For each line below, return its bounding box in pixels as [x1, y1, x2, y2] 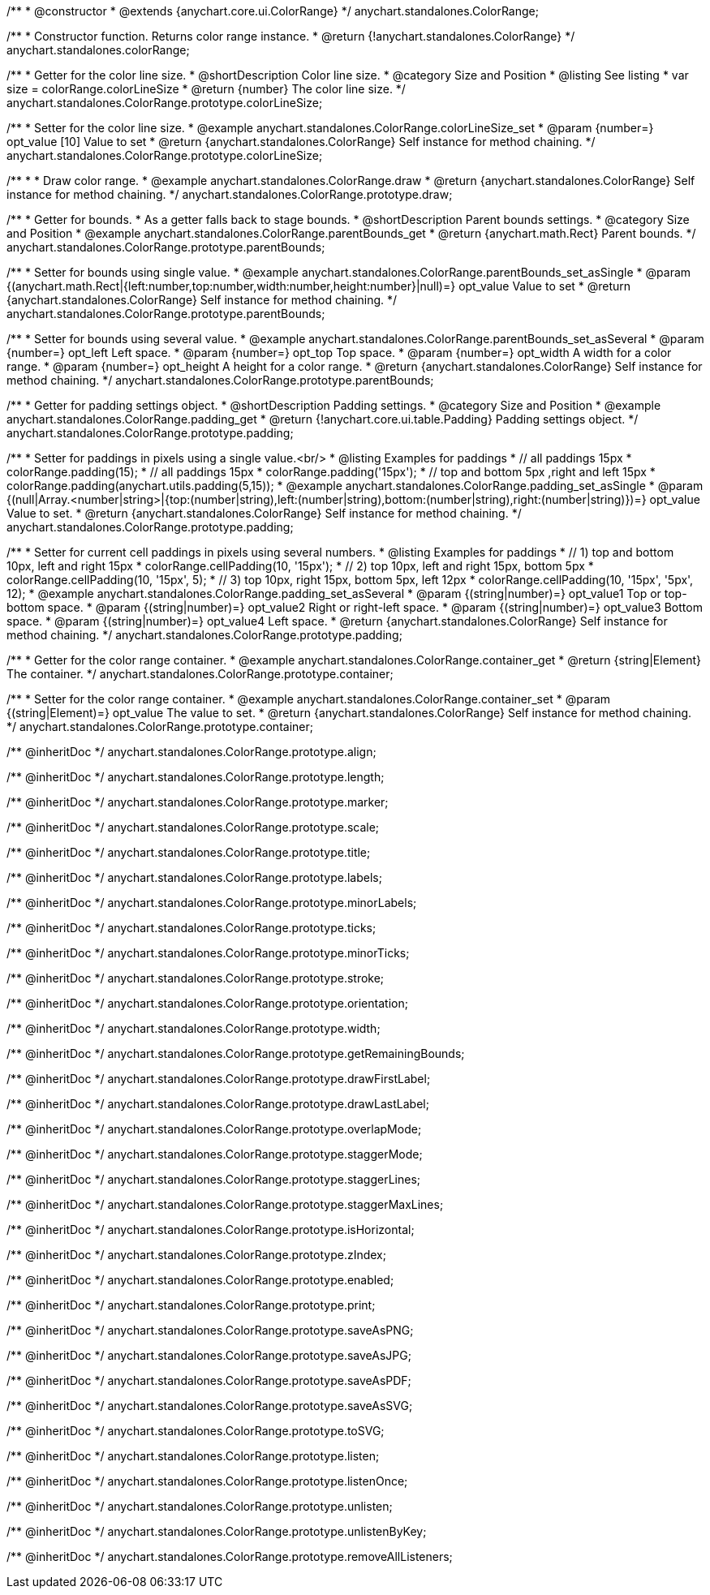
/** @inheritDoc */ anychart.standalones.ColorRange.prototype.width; [6, 1021, 381, 1035]
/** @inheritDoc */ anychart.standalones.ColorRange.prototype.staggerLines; [6, 1172, 420, 1186]
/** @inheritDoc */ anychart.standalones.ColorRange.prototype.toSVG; [6, 1424, 385, 1438]
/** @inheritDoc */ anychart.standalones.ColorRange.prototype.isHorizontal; [6, 1223, 415, 1236]
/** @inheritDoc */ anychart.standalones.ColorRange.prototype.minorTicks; [6, 946, 410, 960]
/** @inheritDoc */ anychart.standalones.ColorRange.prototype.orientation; [6, 996, 408, 1010]
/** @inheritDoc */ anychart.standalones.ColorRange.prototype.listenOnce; [6, 1474, 408, 1488]
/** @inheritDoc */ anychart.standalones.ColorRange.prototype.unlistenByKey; [6, 1524, 427, 1538]
